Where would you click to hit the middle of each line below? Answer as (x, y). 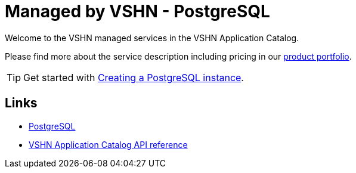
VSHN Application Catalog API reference (108, 144)
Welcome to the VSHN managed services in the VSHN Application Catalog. (152, 38)
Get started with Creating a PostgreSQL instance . (134, 77)
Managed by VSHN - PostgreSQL (137, 11)
